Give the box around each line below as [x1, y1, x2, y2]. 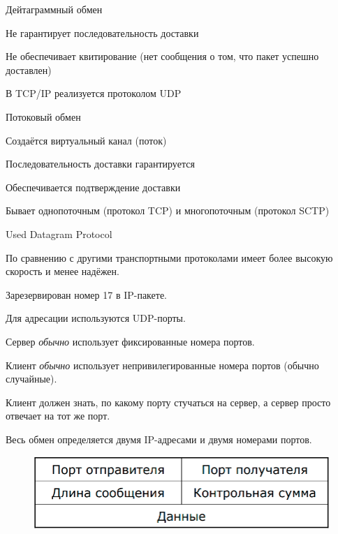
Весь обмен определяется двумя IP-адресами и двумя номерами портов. [6, 431, 312, 446]
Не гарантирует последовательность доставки [6, 25, 199, 40]
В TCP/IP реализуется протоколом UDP [6, 86, 182, 101]
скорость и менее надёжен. [6, 264, 119, 279]
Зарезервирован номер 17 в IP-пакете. [6, 287, 167, 302]
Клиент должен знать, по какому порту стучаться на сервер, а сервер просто [6, 394, 331, 409]
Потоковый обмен [6, 109, 81, 124]
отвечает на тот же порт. [6, 408, 110, 423]
